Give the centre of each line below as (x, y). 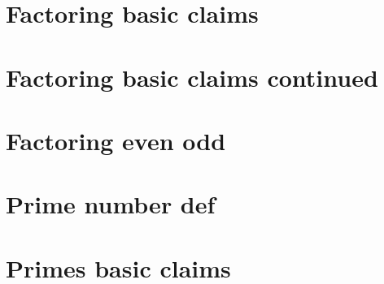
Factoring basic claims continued (192, 77)
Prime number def (111, 204)
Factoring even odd (116, 140)
